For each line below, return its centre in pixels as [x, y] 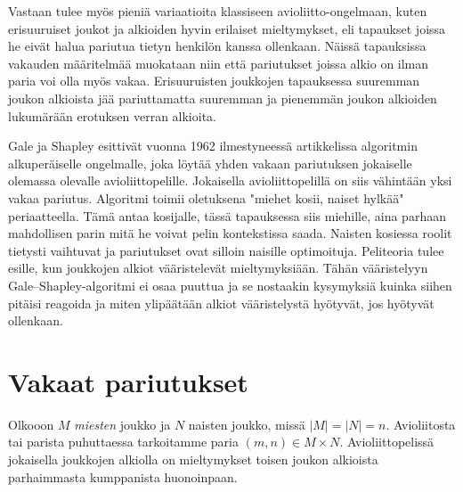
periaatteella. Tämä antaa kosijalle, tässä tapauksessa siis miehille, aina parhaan [227, 215]
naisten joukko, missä [247, 424]
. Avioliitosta [421, 424]
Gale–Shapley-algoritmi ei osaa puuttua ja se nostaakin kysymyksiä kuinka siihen [230, 285]
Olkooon [31, 424]
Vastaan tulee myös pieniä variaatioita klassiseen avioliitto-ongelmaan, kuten [218, 11]
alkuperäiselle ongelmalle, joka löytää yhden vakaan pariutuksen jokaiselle [210, 163]
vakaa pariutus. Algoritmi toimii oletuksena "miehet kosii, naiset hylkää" [206, 197]
